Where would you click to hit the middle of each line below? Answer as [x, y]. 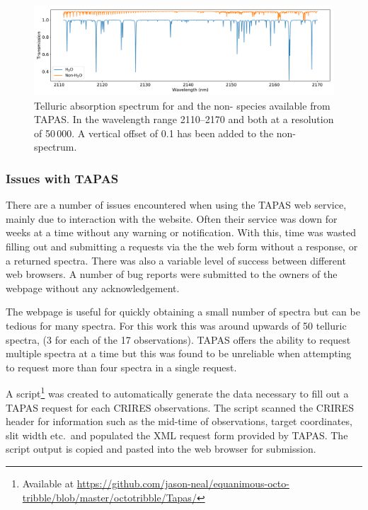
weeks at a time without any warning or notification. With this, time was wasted [181, 232]
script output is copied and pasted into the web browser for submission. [161, 449]
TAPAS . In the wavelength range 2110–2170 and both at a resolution [184, 119]
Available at [48, 483]
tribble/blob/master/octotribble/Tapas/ [109, 497]
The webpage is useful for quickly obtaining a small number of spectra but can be [183, 312]
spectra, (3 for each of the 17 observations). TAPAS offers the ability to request [178, 339]
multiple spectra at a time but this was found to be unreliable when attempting [179, 353]
